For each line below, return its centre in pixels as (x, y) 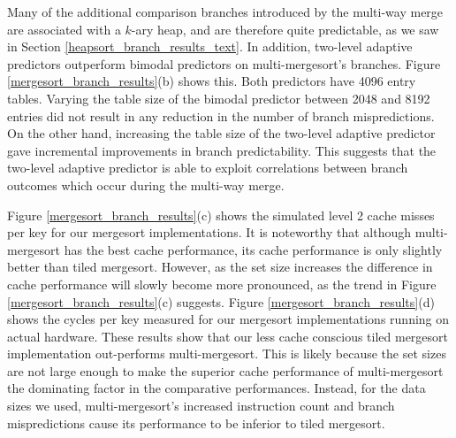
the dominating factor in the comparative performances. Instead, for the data (217, 388)
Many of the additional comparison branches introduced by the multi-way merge (225, 12)
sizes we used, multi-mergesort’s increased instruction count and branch (201, 406)
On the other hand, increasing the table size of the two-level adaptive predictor (221, 133)
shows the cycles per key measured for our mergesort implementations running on (228, 319)
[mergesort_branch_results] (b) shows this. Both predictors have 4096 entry (212, 81)
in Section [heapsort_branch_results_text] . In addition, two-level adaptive (210, 46)
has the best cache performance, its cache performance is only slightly (253, 249)
